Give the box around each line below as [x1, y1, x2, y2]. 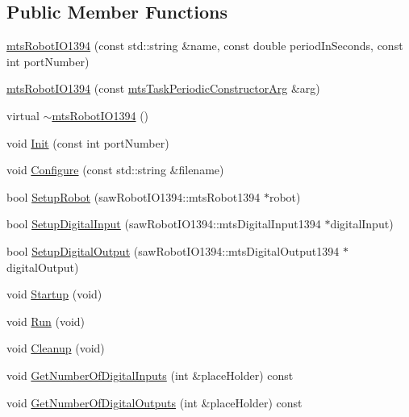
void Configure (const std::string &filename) [6, 161, 224, 178]
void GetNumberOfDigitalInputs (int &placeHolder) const [6, 366, 294, 383]
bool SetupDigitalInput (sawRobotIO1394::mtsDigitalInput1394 [6, 215, 321, 232]
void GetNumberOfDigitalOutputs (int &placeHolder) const [6, 394, 303, 411]
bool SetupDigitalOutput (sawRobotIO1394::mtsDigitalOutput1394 [6, 242, 340, 259]
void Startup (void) [6, 286, 102, 302]
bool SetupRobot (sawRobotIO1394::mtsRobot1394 [6, 188, 261, 205]
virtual [6, 106, 40, 123]
